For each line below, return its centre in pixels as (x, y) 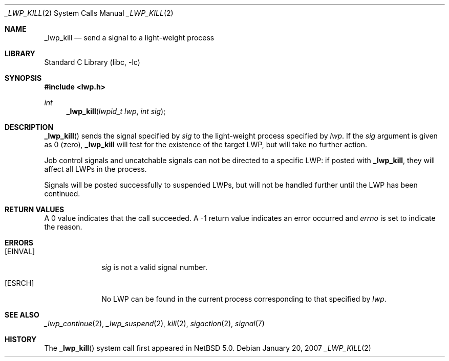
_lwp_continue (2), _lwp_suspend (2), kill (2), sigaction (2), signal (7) (154, 323)
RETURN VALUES (35, 209)
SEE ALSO (22, 315)
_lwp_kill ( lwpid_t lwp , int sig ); (116, 111)
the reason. (63, 227)
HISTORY (21, 339)
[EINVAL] (20, 251)
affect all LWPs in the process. (95, 169)
